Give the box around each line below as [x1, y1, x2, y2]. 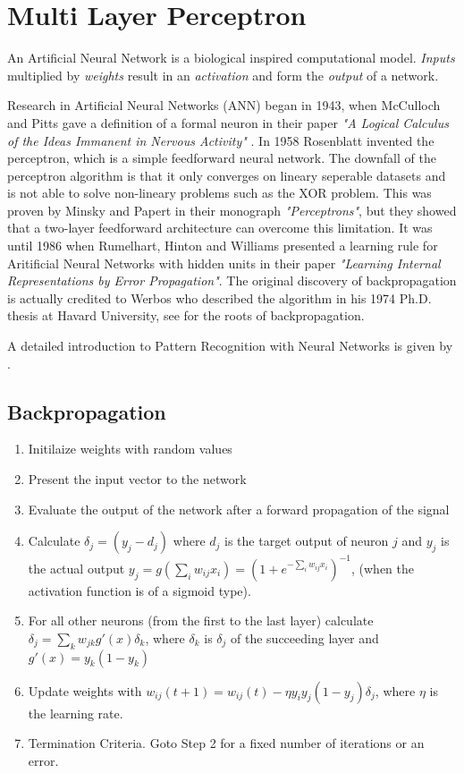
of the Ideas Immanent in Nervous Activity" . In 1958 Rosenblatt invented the [7, 131, 434, 149]
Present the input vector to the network [28, 470, 247, 488]
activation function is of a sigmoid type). [28, 581, 251, 599]
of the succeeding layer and [231, 628, 379, 647]
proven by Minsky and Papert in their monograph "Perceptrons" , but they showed [7, 200, 457, 219]
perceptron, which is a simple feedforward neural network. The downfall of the [7, 149, 436, 167]
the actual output [28, 558, 125, 577]
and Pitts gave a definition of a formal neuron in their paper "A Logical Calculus [7, 113, 449, 132]
